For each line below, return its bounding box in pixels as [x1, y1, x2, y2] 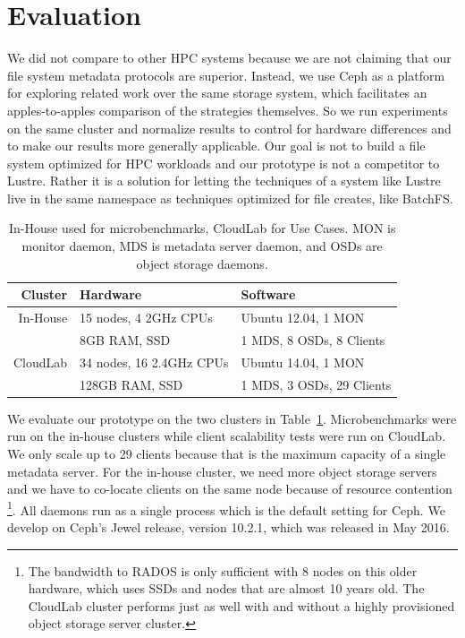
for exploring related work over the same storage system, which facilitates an [7, 83, 427, 102]
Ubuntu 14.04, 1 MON [241, 352, 365, 371]
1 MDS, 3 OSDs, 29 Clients [241, 375, 392, 393]
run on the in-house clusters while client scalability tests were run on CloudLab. [7, 427, 446, 445]
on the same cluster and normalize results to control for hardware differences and [7, 118, 452, 137]
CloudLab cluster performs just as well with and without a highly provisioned [28, 596, 455, 615]
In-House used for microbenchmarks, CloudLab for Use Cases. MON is [8, 219, 396, 237]
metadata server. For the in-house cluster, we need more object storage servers [7, 461, 437, 480]
